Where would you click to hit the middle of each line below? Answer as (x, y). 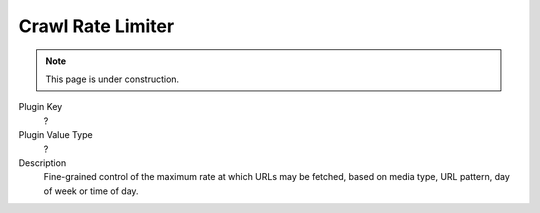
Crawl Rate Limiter (96, 26)
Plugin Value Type (56, 135)
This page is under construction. (112, 79)
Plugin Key (40, 107)
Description (42, 162)
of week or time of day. (91, 191)
